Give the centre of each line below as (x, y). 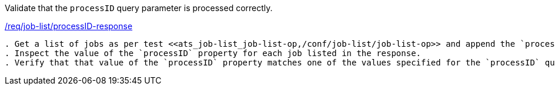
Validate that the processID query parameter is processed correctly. (139, 8)
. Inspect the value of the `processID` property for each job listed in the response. (213, 53)
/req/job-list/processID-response (69, 26)
